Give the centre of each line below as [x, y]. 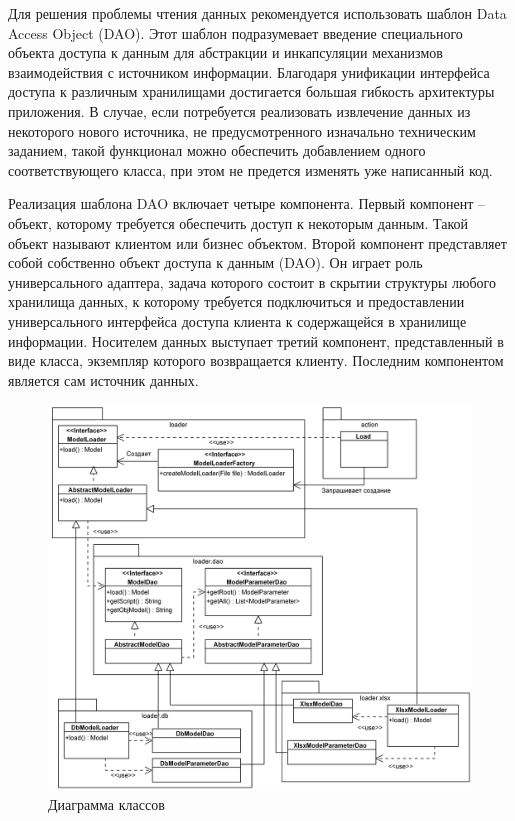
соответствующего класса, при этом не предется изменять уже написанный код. [250, 169]
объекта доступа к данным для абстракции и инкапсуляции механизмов [225, 52]
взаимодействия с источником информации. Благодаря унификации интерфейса [249, 71]
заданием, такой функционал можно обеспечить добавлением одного [217, 150]
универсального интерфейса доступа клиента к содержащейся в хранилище [237, 320]
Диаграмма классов [106, 803]
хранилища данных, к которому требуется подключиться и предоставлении [236, 301]
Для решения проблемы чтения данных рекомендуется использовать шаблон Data [257, 13]
